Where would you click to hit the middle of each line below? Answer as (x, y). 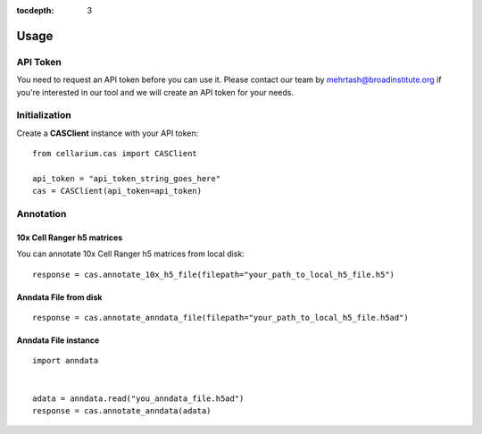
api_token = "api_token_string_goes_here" (127, 178)
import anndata (66, 361)
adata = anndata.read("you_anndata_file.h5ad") (138, 398)
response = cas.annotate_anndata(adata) (122, 410)
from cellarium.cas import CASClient (115, 154)
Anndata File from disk (59, 297)
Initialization (44, 115)
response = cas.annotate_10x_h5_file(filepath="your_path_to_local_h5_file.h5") (214, 274)
